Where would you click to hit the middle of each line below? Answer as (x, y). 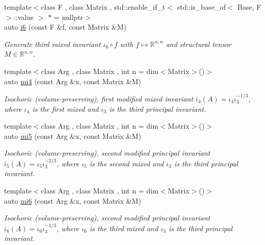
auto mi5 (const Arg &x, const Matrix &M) (73, 136)
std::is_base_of (201, 7)
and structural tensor (199, 44)
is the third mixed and (124, 228)
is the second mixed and (127, 163)
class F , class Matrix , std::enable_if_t (103, 7)
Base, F (249, 7)
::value (23, 17)
